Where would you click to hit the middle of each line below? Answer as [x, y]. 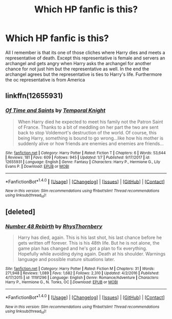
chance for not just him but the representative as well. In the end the [77, 69]
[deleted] [20, 212]
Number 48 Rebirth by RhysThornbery [54, 226]
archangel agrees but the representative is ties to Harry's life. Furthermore [84, 74]
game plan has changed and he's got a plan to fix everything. [82, 248]
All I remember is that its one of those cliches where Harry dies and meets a [85, 52]
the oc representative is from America [45, 79]
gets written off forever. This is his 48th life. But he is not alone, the [89, 243]
